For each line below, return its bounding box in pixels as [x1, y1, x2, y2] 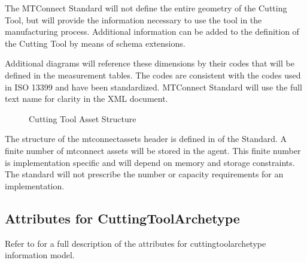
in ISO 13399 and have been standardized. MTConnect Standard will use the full [5, 80, 302, 93]
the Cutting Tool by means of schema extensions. [5, 37, 186, 49]
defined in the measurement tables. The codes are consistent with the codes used [5, 68, 301, 81]
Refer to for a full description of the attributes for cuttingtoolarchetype [5, 237, 266, 249]
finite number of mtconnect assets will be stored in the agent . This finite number [5, 144, 301, 156]
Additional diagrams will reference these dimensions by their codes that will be [5, 57, 294, 69]
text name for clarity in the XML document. [5, 92, 168, 105]
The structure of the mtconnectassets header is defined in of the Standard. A [5, 132, 287, 145]
